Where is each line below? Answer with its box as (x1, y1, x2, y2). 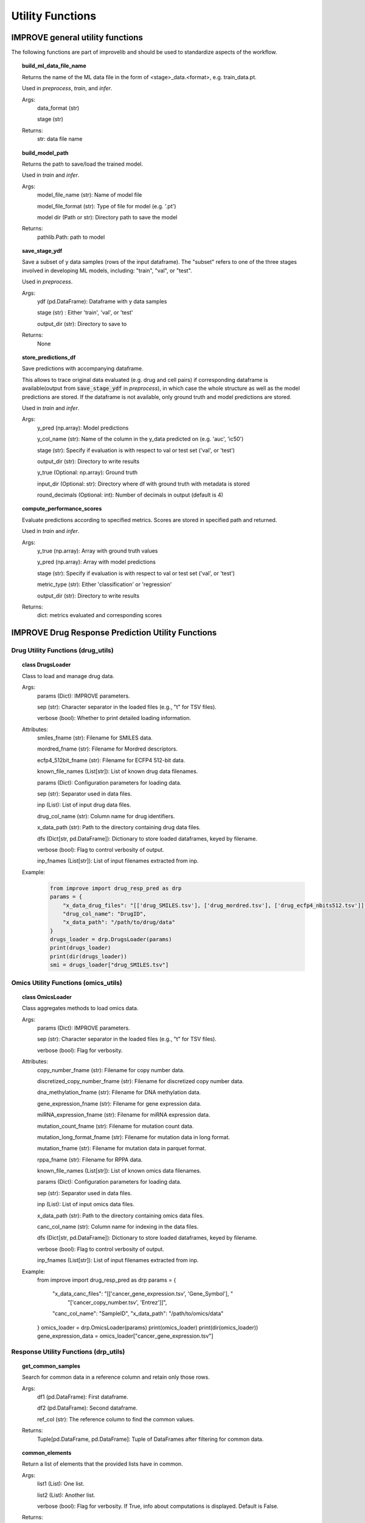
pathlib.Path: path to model (37, 233, 105, 241)
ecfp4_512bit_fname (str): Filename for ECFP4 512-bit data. (37, 756, 186, 764)
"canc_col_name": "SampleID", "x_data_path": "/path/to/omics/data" (52, 1310, 224, 1317)
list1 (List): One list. (37, 1480, 85, 1488)
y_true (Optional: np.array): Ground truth (37, 469, 138, 476)
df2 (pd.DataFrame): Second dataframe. (37, 1404, 138, 1412)
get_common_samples (22, 1362, 80, 1369)
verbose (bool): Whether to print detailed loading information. (37, 715, 192, 722)
